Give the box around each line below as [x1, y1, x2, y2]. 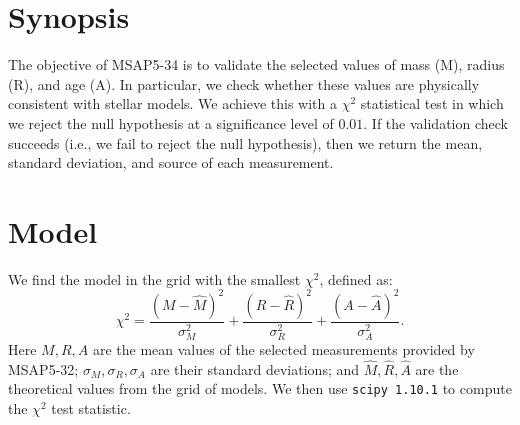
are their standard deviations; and [150, 358, 360, 379]
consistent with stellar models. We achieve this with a [8, 93, 337, 114]
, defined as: [319, 268, 393, 289]
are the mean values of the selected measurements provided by [92, 339, 475, 360]
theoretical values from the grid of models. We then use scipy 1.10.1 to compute [8, 378, 512, 399]
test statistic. [51, 398, 131, 419]
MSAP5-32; [8, 358, 79, 379]
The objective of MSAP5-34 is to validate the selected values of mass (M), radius [8, 54, 505, 75]
